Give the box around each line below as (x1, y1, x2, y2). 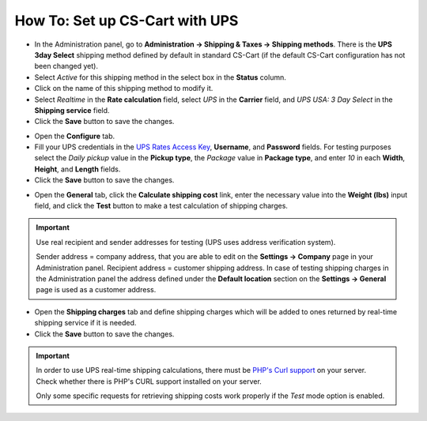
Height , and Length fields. (34, 164, 121, 174)
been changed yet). (34, 62, 99, 71)
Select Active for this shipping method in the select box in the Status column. (34, 72, 286, 82)
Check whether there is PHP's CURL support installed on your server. (36, 376, 263, 386)
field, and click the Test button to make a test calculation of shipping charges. (34, 201, 289, 211)
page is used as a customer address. (36, 285, 157, 295)
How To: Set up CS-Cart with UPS (14, 12, 239, 29)
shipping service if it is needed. (34, 318, 137, 328)
